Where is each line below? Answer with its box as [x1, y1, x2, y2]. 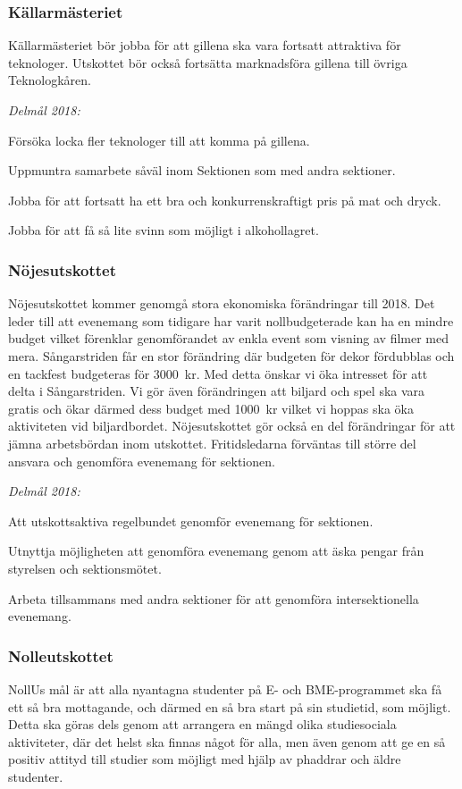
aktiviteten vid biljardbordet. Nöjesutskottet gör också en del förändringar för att [8, 416, 456, 435]
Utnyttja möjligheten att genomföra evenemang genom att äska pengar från [8, 541, 424, 560]
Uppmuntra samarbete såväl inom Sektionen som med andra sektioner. [8, 161, 396, 180]
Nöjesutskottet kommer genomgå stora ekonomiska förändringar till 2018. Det [8, 294, 435, 313]
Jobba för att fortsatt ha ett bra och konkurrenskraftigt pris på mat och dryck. [8, 190, 441, 209]
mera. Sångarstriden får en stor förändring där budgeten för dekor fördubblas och [8, 346, 455, 365]
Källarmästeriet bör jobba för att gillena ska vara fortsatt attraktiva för [8, 36, 401, 55]
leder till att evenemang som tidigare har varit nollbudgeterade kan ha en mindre [8, 311, 454, 330]
